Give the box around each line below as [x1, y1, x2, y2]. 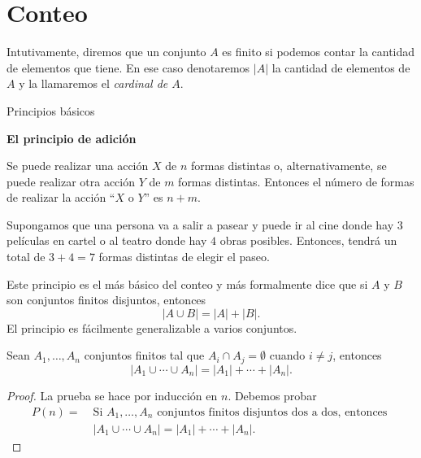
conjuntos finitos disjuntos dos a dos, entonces [157, 406, 388, 418]
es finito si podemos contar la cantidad [222, 43, 415, 60]
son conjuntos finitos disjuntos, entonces [7, 291, 206, 308]
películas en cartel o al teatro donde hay [7, 232, 207, 249]
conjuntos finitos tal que [84, 347, 205, 364]
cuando [269, 347, 306, 364]
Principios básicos [7, 102, 95, 119]
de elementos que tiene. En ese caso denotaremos [7, 59, 250, 76]
